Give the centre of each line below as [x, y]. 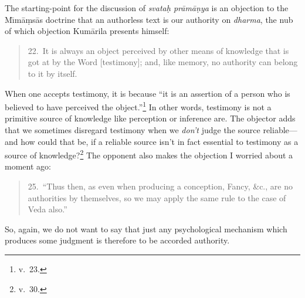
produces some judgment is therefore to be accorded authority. [117, 240]
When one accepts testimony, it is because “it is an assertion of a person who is [148, 93]
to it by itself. [52, 73]
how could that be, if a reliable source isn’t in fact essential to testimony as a [160, 141]
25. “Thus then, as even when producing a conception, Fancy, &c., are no [160, 186]
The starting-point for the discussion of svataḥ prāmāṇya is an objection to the [147, 8]
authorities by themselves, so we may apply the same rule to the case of [157, 197]
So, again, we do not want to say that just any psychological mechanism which [146, 228]
